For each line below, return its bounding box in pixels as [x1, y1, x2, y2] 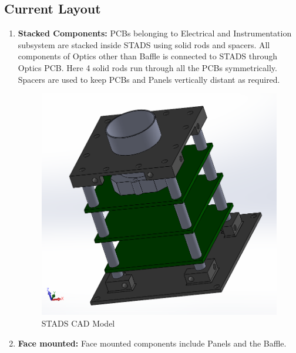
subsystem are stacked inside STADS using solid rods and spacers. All [18, 38, 270, 51]
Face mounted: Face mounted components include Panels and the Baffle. [18, 337, 287, 349]
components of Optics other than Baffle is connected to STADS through [18, 50, 278, 62]
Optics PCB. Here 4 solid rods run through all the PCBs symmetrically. [18, 61, 277, 73]
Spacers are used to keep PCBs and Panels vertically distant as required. [18, 73, 280, 85]
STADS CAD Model [41, 317, 115, 330]
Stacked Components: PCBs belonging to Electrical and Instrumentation [18, 27, 292, 39]
